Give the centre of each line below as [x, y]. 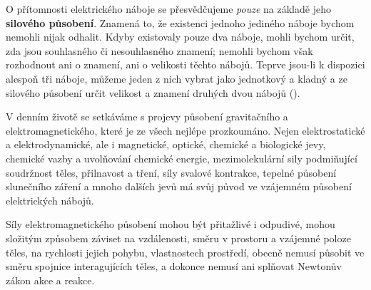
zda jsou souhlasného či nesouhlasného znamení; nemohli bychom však [159, 50]
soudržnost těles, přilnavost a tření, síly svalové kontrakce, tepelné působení [171, 172]
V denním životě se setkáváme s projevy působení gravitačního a [147, 116]
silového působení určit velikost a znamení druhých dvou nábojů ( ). [153, 92]
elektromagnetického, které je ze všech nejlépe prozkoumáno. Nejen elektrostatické [185, 130]
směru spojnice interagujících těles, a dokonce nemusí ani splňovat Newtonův [174, 266]
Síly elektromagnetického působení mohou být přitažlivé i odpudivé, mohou [171, 224]
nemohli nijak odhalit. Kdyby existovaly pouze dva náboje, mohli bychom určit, [180, 37]
